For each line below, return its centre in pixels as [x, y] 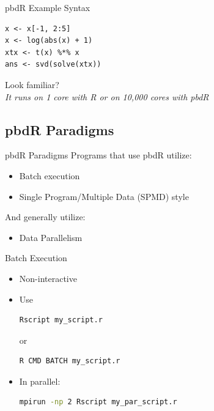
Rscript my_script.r [61, 320]
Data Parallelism [51, 237]
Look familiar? [32, 84]
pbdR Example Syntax [48, 7]
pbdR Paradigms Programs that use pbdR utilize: [98, 155]
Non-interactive [48, 278]
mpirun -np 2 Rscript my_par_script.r [98, 402]
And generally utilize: [45, 217]
